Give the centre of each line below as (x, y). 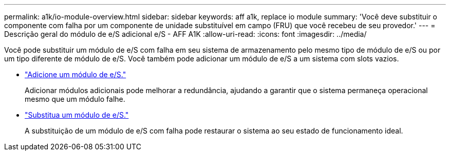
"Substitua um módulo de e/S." (77, 115)
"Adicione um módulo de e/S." (76, 74)
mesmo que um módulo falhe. (75, 99)
